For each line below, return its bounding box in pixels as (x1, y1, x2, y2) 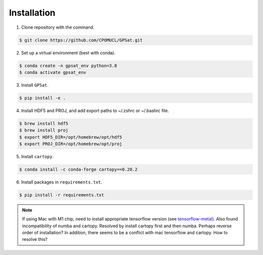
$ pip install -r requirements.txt (19, 192, 104, 198)
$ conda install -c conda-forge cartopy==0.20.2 (19, 166, 138, 172)
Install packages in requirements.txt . (21, 179, 102, 185)
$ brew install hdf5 (19, 121, 68, 126)
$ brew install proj (19, 127, 68, 133)
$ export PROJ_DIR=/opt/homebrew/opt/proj (19, 141, 122, 146)
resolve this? (22, 237, 48, 242)
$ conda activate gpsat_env (19, 70, 86, 75)
